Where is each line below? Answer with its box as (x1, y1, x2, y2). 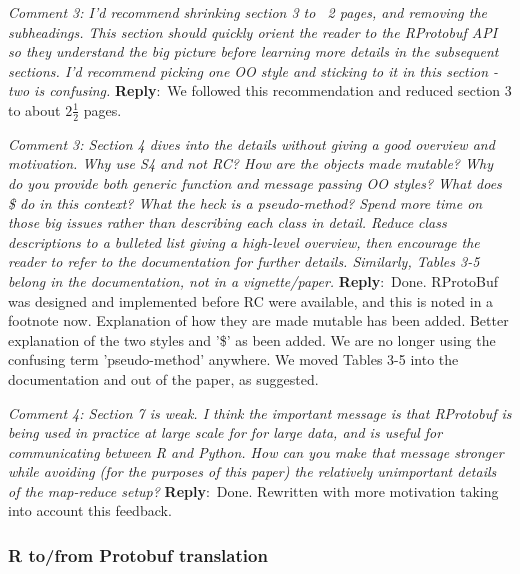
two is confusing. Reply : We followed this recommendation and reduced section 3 (8, 80, 512, 101)
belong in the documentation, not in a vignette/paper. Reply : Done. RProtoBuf (8, 270, 499, 291)
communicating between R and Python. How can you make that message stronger (8, 441, 504, 462)
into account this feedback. (8, 500, 172, 521)
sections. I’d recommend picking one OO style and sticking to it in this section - (8, 60, 499, 81)
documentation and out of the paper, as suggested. (8, 368, 319, 389)
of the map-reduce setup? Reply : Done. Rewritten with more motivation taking (8, 480, 499, 501)
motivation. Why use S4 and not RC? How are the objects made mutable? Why (8, 153, 493, 174)
